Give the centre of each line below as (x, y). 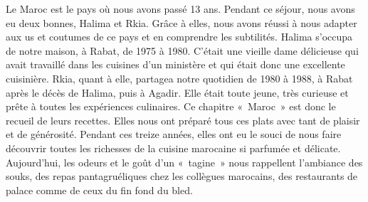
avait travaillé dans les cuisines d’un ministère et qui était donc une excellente (175, 64)
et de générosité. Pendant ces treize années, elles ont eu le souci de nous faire (174, 134)
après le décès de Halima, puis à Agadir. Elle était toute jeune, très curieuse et (177, 92)
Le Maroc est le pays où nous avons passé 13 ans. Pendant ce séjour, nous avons (180, 9)
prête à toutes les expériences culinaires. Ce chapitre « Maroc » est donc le (171, 106)
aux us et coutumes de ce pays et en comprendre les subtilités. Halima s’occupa (179, 37)
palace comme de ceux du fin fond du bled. (99, 190)
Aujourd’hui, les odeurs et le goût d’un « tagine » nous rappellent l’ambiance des (184, 162)
